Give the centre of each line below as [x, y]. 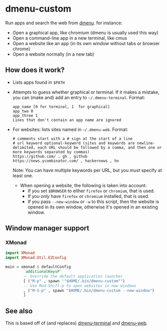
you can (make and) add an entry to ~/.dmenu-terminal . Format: [79, 97]
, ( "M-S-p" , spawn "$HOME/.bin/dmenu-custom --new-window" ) [89, 291]
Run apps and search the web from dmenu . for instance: [64, 23]
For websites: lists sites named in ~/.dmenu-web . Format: [70, 129]
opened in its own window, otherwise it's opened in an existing [93, 207]
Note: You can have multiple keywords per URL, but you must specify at [87, 170]
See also [19, 311]
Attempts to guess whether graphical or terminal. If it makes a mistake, [86, 92]
